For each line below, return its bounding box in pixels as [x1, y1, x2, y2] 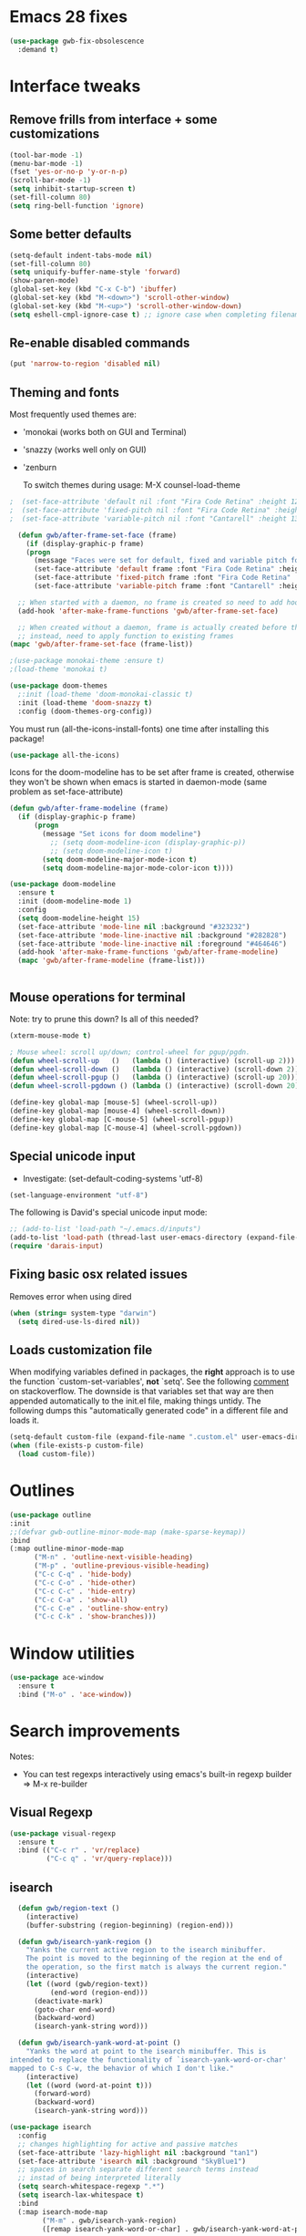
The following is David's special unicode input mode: [9, 1206, 208, 1218]
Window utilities [9, 1643, 135, 1663]
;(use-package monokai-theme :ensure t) [9, 657, 166, 666]
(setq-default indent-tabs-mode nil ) [9, 251, 153, 260]
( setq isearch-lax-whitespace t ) [17, 2190, 145, 2200]
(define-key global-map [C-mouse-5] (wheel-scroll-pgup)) [9, 1114, 234, 1123]
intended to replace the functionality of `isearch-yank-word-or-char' [9, 2055, 287, 2065]
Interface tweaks [9, 76, 141, 97]
